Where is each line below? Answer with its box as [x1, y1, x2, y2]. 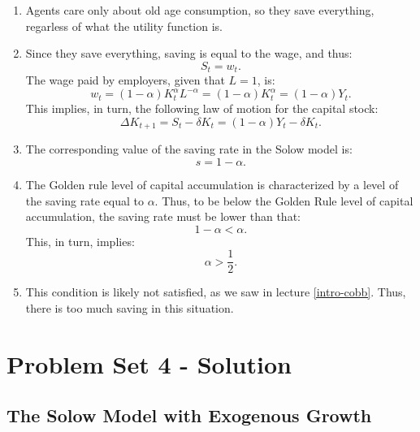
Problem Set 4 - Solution [6, 347, 292, 380]
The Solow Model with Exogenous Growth [6, 403, 372, 428]
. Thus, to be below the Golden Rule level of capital [154, 192, 414, 209]
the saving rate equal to [25, 192, 144, 209]
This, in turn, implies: [25, 232, 135, 249]
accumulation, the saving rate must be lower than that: [25, 208, 301, 225]
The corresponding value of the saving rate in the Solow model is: [25, 140, 353, 158]
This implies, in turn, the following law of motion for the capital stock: [25, 100, 379, 117]
